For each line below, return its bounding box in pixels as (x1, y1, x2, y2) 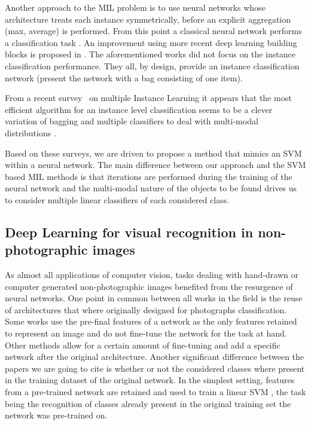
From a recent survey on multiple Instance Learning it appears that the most (5, 91, 292, 104)
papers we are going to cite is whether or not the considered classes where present (5, 362, 305, 374)
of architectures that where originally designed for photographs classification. (5, 303, 287, 316)
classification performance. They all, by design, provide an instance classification (5, 59, 300, 72)
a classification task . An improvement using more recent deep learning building (5, 36, 297, 48)
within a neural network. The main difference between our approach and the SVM (5, 158, 306, 171)
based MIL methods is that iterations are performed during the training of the (5, 170, 292, 182)
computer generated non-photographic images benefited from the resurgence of (5, 280, 293, 292)
